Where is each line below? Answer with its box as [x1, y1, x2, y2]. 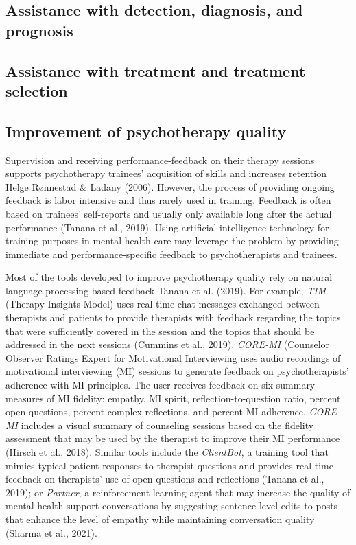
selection [5, 80, 68, 101]
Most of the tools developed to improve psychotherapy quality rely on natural [5, 270, 333, 284]
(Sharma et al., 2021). [5, 525, 97, 540]
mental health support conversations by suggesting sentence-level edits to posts [5, 498, 338, 513]
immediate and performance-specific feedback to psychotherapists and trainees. [5, 246, 337, 261]
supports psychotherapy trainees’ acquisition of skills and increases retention [5, 166, 327, 181]
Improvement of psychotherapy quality [5, 120, 287, 141]
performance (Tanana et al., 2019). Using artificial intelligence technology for [5, 220, 329, 234]
